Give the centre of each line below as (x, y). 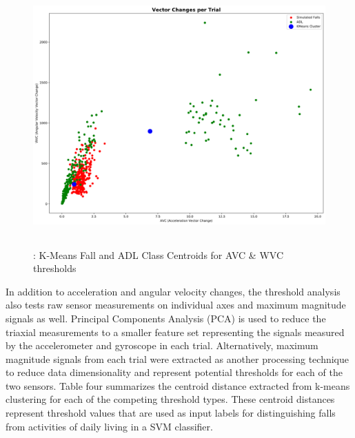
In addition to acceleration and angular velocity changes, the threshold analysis (173, 291)
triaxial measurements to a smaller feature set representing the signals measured (175, 332)
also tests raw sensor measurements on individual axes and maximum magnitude (176, 305)
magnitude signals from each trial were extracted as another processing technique (177, 358)
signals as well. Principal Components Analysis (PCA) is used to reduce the (166, 318)
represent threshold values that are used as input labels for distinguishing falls (171, 413)
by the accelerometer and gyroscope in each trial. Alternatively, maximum (162, 345)
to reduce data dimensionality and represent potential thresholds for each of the (174, 372)
